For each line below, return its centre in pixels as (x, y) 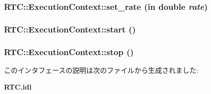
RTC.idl (18, 86)
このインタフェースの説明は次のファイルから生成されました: (101, 70)
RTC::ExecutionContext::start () (70, 29)
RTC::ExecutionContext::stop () (69, 51)
